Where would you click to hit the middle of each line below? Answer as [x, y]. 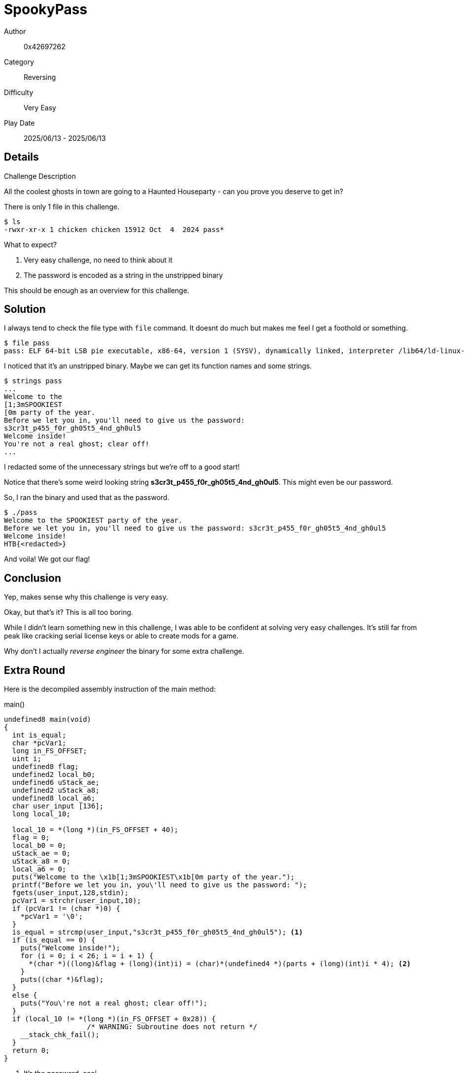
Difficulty [19, 92]
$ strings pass [33, 381]
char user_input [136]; [58, 806]
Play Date [19, 123]
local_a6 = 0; [39, 869]
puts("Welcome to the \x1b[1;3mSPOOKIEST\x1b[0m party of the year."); [153, 877]
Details [21, 157]
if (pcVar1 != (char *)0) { [66, 909]
